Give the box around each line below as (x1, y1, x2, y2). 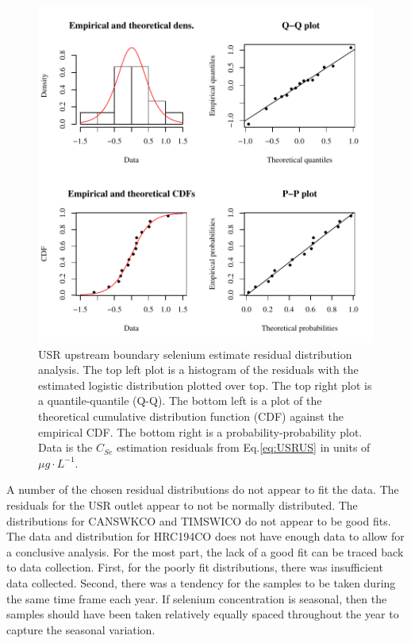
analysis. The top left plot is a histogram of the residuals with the (38, 361, 359, 378)
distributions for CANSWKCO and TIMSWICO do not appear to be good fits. (6, 512, 391, 529)
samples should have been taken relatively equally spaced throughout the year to (6, 606, 399, 622)
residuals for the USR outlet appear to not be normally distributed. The (6, 496, 358, 513)
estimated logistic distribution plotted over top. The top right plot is (38, 376, 372, 393)
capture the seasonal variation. (6, 621, 156, 637)
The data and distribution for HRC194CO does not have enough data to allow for (6, 528, 405, 545)
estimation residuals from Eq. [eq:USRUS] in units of (117, 439, 371, 456)
